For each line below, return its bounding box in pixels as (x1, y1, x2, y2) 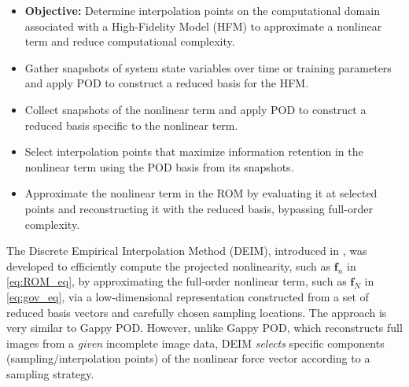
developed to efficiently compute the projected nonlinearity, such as (6, 257, 331, 274)
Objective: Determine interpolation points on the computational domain (24, 2, 380, 18)
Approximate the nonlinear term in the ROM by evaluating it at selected (24, 185, 378, 201)
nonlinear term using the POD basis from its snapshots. (24, 158, 294, 175)
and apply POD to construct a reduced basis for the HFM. (24, 75, 309, 91)
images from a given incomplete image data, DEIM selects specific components (6, 334, 385, 351)
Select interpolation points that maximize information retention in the (24, 143, 363, 160)
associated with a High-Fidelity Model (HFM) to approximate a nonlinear (24, 17, 382, 34)
